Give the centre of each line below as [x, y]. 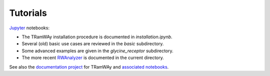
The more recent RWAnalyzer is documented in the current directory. [93, 58]
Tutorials [28, 13]
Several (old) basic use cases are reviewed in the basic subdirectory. [93, 44]
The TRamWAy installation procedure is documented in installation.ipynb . [97, 37]
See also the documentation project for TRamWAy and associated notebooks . [89, 67]
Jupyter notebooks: [29, 28]
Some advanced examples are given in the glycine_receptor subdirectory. [97, 51]
